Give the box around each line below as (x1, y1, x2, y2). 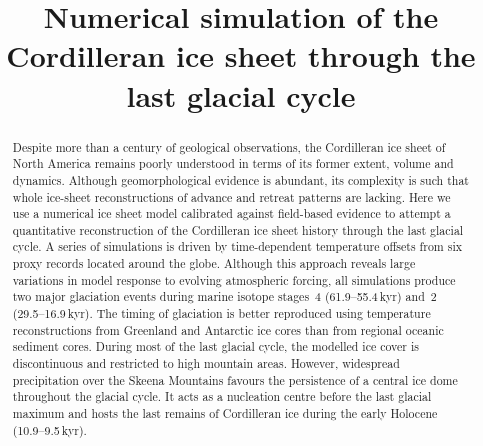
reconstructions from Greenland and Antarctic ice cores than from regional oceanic (12, 321, 444, 338)
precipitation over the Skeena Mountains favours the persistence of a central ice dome (12, 371, 458, 388)
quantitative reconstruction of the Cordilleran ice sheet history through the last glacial (12, 221, 464, 238)
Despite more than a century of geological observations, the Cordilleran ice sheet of (12, 138, 446, 155)
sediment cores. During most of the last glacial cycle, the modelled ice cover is (12, 338, 419, 355)
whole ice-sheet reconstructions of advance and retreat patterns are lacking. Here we (12, 188, 451, 205)
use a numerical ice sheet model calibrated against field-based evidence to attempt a (12, 205, 451, 222)
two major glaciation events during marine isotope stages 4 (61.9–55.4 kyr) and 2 (12, 288, 437, 305)
